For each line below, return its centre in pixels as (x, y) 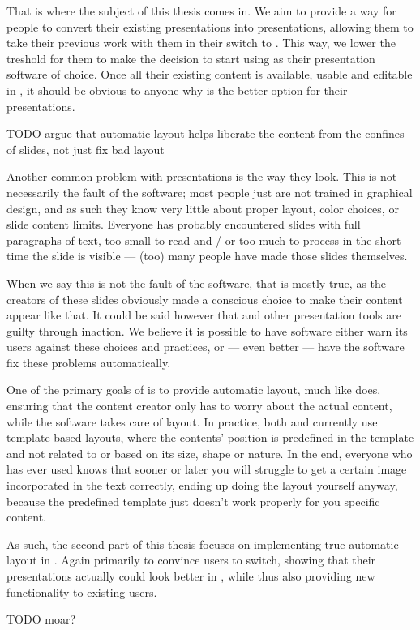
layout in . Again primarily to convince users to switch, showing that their (191, 560)
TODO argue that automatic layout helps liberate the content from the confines (206, 133)
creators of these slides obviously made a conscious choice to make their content (205, 299)
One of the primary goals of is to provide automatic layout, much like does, (194, 390)
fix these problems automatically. (89, 362)
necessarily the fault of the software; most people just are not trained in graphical (210, 192)
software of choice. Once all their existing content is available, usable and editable (210, 74)
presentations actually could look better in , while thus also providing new (191, 576)
